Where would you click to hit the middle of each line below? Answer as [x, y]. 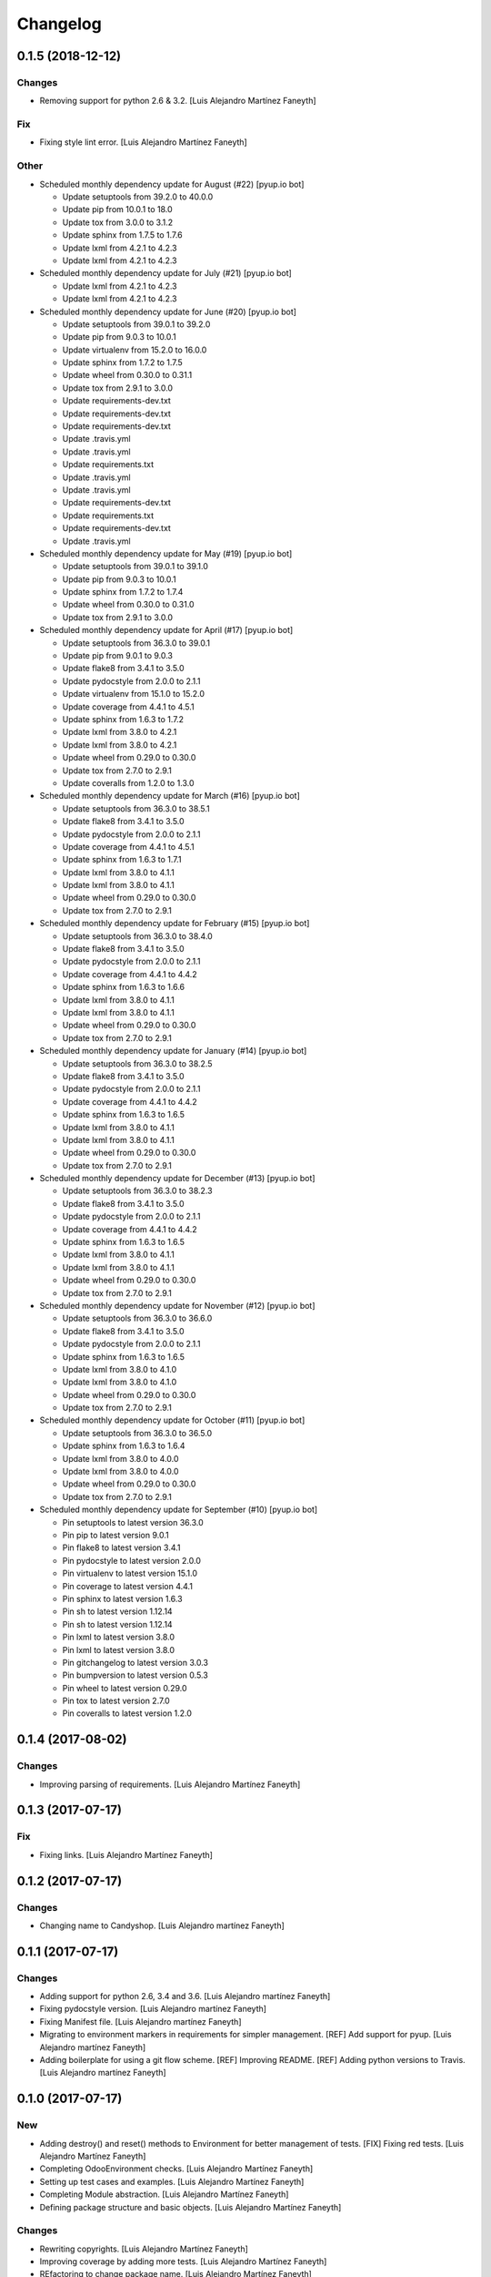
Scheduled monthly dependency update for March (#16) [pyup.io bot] [170, 796]
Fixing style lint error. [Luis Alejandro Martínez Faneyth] [143, 142]
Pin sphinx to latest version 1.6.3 [122, 1598]
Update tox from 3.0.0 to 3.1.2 [118, 222]
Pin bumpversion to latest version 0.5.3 [135, 1675]
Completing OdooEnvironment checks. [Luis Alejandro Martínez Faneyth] [176, 2169]
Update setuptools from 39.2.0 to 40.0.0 [138, 197]
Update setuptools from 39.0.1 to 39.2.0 [136, 324]
